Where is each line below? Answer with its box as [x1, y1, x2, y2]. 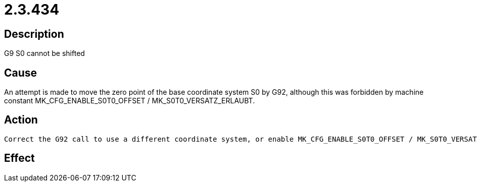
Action [4, 113, 38, 127]
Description [4, 27, 64, 40]
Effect [4, 152, 35, 165]
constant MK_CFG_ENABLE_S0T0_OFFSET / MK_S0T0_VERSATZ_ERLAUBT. [4, 96, 255, 105]
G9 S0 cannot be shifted [4, 49, 85, 58]
